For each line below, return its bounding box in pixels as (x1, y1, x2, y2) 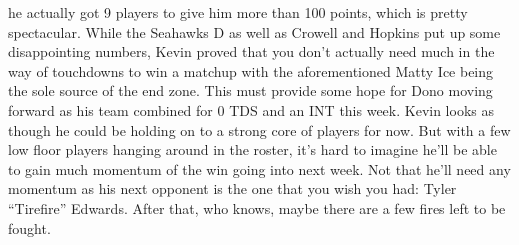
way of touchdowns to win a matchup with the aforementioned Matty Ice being (8, 60, 494, 81)
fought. (8, 217, 51, 238)
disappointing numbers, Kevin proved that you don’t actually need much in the (8, 41, 495, 62)
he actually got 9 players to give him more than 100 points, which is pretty (8, 2, 468, 22)
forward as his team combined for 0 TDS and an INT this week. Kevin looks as (8, 99, 494, 120)
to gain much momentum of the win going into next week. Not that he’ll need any (8, 158, 511, 179)
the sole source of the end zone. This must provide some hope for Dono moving (8, 80, 493, 101)
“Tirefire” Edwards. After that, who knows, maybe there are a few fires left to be (8, 197, 506, 218)
